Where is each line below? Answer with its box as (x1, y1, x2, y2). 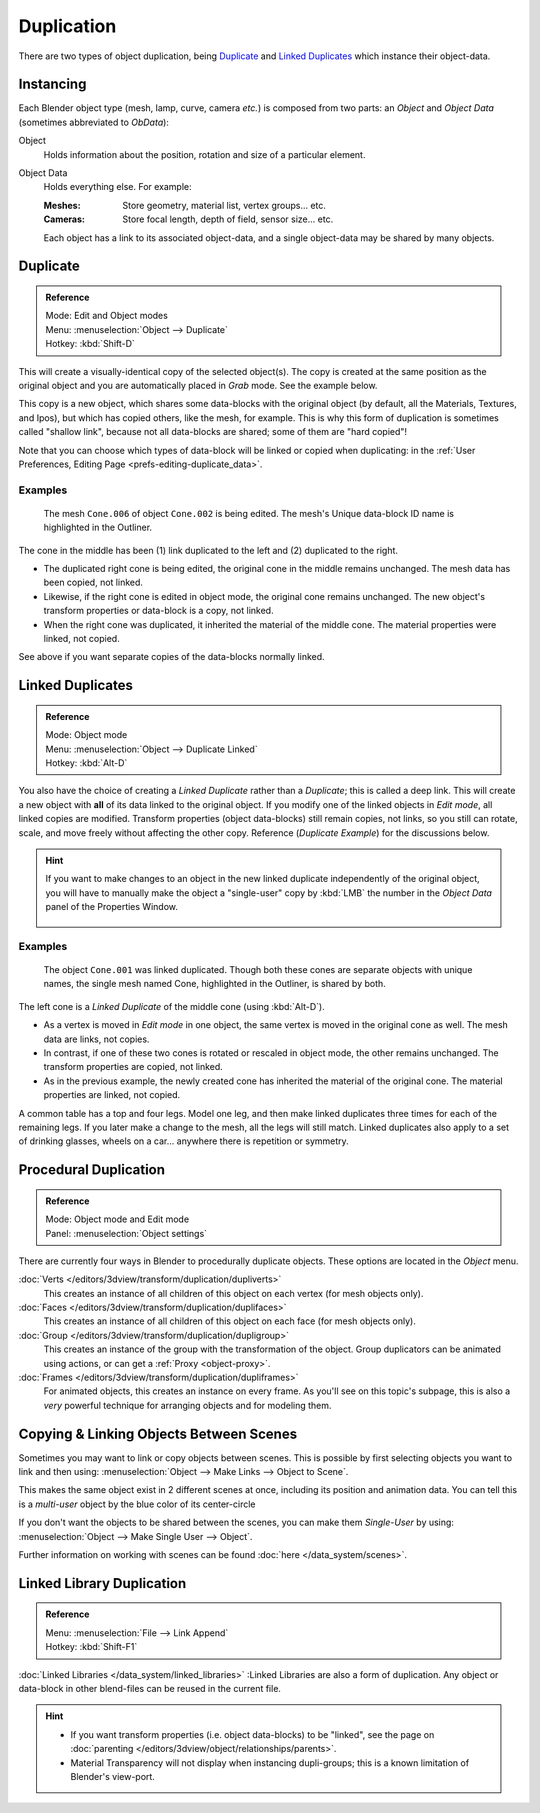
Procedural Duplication (18, 1161, 165, 1179)
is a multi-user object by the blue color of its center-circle (18, 1498, 256, 1510)
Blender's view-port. (70, 1770, 155, 1782)
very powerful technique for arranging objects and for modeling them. (43, 1399, 332, 1411)
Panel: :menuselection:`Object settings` (45, 1227, 208, 1239)
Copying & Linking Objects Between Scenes (18, 1425, 298, 1442)
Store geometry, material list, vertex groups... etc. (122, 199, 327, 211)
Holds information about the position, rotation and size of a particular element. (43, 148, 366, 160)
